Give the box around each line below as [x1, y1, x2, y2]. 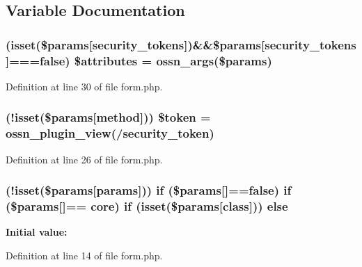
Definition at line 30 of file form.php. [6, 79, 163, 93]
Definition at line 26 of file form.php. [6, 152, 163, 166]
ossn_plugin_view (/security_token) [6, 124, 214, 142]
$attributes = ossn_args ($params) [74, 51, 272, 69]
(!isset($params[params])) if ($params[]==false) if [6, 181, 292, 199]
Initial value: [6, 225, 68, 239]
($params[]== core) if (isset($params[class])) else [6, 197, 288, 215]
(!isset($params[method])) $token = [6, 108, 211, 126]
